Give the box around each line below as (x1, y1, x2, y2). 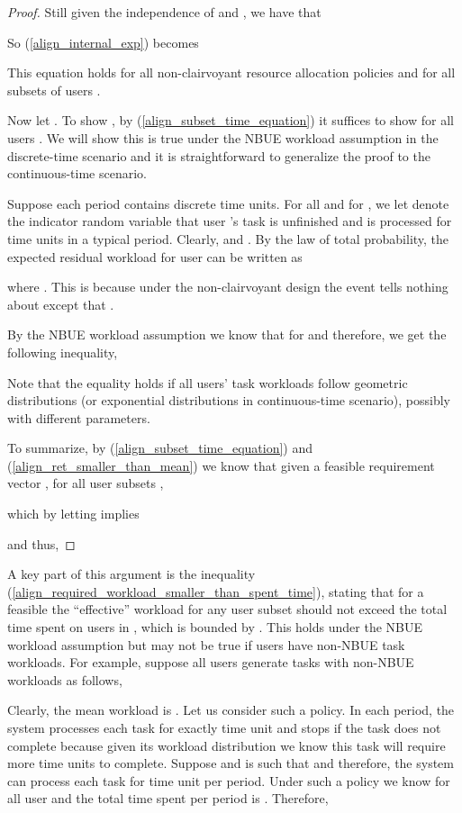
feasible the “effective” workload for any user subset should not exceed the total (7, 600, 448, 619)
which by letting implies (7, 504, 140, 523)
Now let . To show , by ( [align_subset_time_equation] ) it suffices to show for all (7, 111, 454, 130)
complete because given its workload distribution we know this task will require (7, 736, 446, 754)
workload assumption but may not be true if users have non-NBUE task (7, 635, 405, 654)
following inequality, (7, 342, 118, 361)
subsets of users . (7, 80, 101, 99)
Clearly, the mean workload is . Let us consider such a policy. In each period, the (7, 700, 455, 719)
